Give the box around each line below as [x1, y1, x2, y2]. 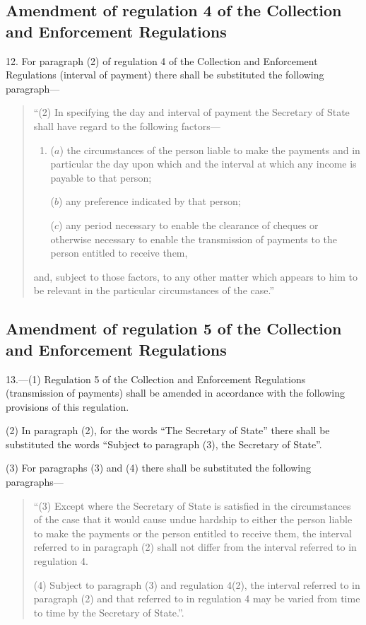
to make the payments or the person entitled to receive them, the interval [33, 525, 352, 540]
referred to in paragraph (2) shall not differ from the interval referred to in [33, 539, 357, 554]
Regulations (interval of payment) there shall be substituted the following [6, 67, 324, 82]
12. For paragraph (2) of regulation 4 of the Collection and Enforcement [6, 53, 318, 68]
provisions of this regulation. [6, 399, 129, 414]
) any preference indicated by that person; [59, 194, 241, 209]
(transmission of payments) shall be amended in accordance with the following [6, 385, 345, 400]
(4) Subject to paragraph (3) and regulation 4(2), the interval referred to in [33, 577, 360, 592]
